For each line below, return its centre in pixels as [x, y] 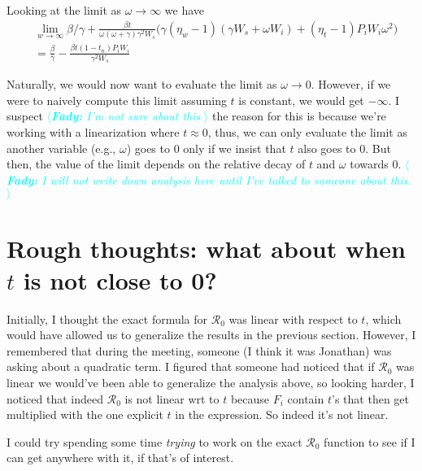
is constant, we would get [301, 100]
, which [383, 318]
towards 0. [376, 164]
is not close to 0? [120, 279]
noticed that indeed [55, 398]
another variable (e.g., [61, 148]
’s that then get [370, 398]
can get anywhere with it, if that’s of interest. [120, 458]
